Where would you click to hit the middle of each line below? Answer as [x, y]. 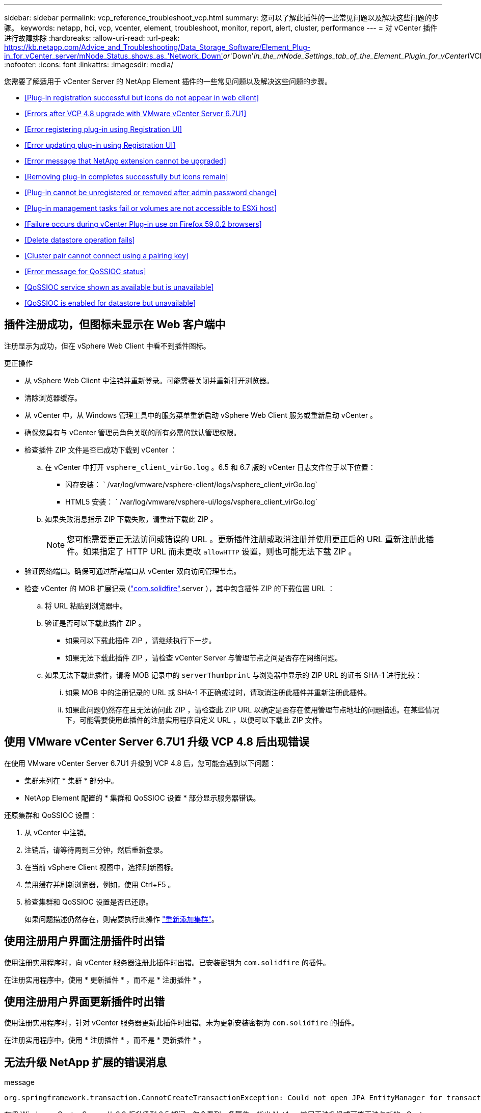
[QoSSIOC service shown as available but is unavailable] [119, 287]
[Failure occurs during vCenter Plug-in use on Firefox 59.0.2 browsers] [143, 224]
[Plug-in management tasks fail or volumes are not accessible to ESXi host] [151, 208]
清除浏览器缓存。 [53, 397]
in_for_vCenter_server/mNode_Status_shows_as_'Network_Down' [114, 56]
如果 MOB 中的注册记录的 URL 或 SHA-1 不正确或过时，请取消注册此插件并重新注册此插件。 [218, 692]
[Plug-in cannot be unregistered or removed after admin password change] [151, 192]
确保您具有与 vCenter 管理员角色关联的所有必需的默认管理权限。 [133, 432]
